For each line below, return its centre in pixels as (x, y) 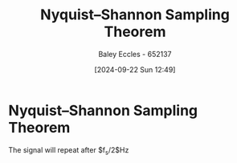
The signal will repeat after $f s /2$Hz (69, 151)
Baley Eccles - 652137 (135, 54)
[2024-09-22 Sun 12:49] (135, 69)
